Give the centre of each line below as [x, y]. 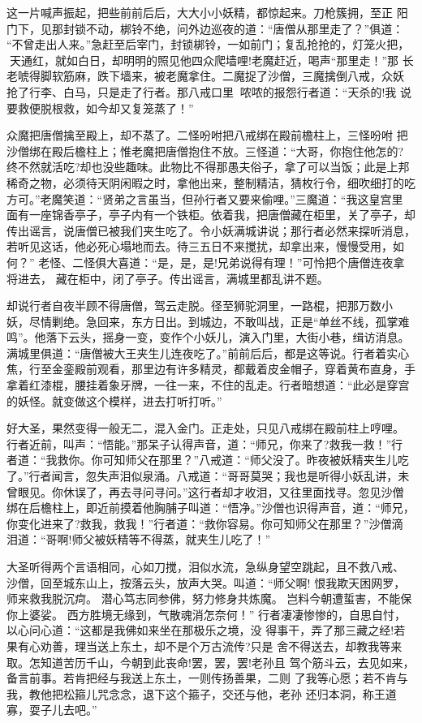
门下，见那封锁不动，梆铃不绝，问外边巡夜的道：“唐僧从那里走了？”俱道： [205, 28]
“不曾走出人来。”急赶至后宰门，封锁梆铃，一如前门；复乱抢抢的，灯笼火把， [208, 44]
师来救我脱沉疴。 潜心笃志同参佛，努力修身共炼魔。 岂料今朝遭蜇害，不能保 [209, 598]
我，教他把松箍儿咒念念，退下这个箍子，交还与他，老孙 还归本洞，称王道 [202, 693]
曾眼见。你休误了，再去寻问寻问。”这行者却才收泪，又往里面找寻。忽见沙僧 [205, 491]
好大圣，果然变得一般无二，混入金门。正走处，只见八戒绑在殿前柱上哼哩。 [205, 428]
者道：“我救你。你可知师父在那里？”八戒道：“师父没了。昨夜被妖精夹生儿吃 [208, 460]
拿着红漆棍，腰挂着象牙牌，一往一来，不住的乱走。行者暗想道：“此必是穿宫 [208, 385]
